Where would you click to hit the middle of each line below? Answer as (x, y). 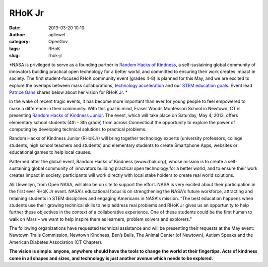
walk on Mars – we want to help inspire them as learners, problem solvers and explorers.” (100, 219)
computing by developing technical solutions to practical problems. (78, 130)
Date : (15, 28)
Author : (17, 34)
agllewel (57, 34)
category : (20, 42)
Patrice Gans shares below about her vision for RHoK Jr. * (68, 92)
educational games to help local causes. (50, 152)
